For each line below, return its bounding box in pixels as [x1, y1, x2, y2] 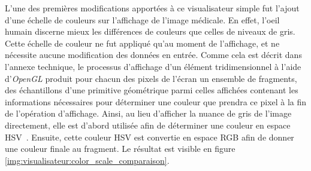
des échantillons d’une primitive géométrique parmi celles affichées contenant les [5, 84, 298, 96]
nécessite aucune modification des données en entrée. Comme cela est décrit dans [5, 48, 302, 61]
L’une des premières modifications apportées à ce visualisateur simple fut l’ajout [5, 2, 300, 14]
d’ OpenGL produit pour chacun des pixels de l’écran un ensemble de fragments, [5, 72, 297, 84]
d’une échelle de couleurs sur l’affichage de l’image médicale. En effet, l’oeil [5, 13, 280, 26]
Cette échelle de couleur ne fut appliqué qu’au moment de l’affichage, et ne [5, 36, 280, 49]
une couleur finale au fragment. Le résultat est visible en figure [5, 142, 235, 155]
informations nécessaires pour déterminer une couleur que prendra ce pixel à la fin [5, 95, 307, 108]
